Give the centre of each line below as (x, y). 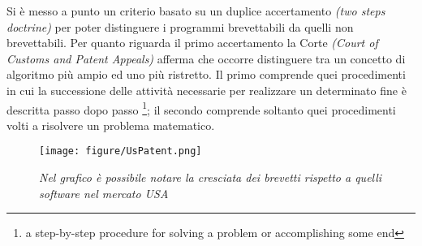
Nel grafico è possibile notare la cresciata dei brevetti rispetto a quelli (211, 177)
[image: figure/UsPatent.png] (121, 151)
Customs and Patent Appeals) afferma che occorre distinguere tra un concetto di (206, 58)
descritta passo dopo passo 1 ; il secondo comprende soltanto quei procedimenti (201, 108)
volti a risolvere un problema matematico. (111, 125)
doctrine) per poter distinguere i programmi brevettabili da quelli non (180, 26)
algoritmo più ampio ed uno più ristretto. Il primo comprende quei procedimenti (206, 74)
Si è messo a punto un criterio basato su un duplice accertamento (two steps (196, 11)
